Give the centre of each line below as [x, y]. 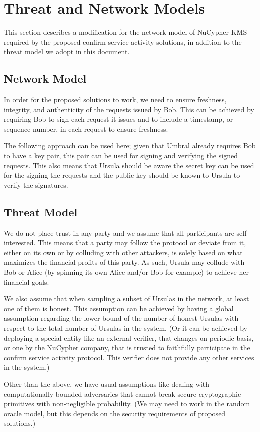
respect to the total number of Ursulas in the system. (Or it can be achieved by [126, 328]
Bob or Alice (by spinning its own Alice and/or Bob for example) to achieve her [126, 272]
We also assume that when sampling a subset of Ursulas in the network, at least [127, 299]
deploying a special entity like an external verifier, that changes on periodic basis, [129, 338]
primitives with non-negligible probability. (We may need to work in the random [127, 404]
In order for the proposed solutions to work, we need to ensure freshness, [115, 99]
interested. [20, 243]
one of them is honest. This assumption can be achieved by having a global [119, 308]
